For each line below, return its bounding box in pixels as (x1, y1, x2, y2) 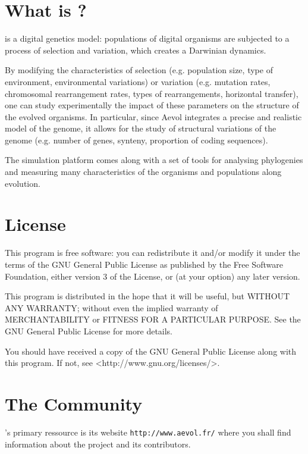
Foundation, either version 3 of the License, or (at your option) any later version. (5, 270, 300, 282)
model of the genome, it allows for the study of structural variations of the (5, 122, 276, 134)
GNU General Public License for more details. (5, 324, 173, 337)
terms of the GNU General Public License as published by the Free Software (5, 258, 283, 270)
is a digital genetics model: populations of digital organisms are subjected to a (5, 32, 290, 45)
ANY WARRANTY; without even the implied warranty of (5, 301, 218, 314)
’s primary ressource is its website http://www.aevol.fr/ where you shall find (5, 425, 291, 438)
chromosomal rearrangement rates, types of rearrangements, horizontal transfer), (5, 87, 298, 99)
